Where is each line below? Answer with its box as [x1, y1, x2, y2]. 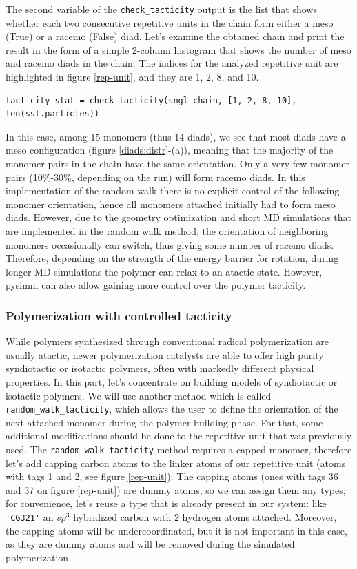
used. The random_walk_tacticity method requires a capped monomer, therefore [6, 442, 352, 456]
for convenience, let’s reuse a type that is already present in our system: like [6, 496, 327, 510]
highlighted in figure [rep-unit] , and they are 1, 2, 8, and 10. [6, 70, 259, 84]
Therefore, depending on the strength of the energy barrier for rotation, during [6, 251, 339, 265]
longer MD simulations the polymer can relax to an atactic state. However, [6, 264, 323, 278]
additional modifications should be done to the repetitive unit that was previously [6, 428, 352, 443]
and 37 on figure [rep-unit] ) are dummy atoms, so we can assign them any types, [6, 482, 346, 497]
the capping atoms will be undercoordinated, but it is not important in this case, [6, 523, 347, 537]
